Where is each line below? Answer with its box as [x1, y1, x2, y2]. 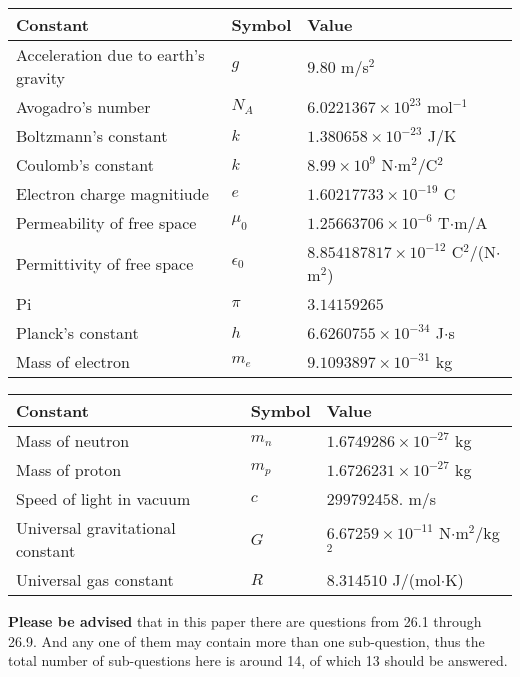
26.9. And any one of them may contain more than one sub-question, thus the [8, 630, 485, 651]
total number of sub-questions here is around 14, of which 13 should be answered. [8, 650, 508, 671]
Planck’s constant [16, 321, 139, 344]
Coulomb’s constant [16, 153, 154, 176]
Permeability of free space [16, 211, 197, 234]
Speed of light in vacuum [16, 487, 191, 510]
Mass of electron [16, 350, 130, 373]
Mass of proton [16, 458, 122, 481]
